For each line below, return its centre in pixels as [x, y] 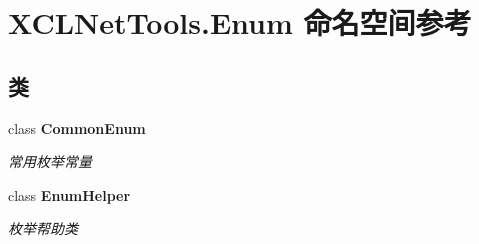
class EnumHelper [69, 194]
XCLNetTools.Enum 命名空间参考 [240, 22]
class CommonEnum [77, 127]
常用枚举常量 [50, 161]
